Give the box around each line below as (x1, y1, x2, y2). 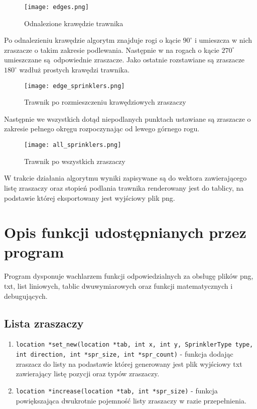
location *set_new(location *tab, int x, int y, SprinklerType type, (16, 341, 253, 349)
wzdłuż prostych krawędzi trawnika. (19, 64, 130, 75)
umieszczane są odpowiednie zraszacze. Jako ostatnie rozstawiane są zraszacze (4, 54, 245, 65)
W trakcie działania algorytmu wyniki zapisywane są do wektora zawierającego (4, 173, 247, 183)
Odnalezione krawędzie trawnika (24, 18, 123, 28)
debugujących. (4, 290, 48, 301)
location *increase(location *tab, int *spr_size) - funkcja (16, 385, 218, 395)
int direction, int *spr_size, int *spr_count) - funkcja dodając (16, 349, 233, 359)
